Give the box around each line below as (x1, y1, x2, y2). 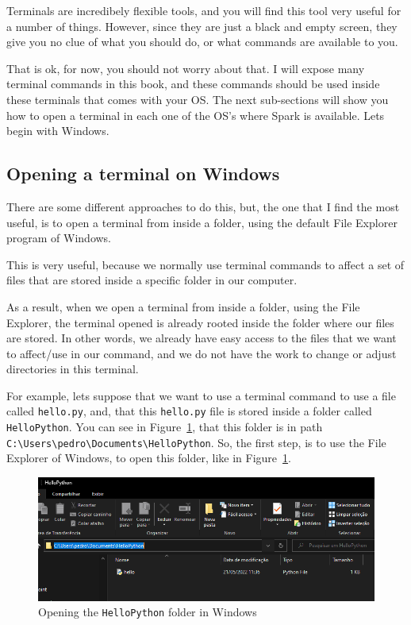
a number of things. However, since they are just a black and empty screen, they (6, 17, 398, 34)
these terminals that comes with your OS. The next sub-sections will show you (6, 91, 389, 107)
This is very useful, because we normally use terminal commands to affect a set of (6, 256, 405, 272)
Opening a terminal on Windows (6, 161, 280, 186)
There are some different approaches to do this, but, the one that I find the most (6, 198, 400, 214)
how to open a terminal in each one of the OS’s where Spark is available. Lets (6, 106, 385, 123)
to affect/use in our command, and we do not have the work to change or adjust (6, 345, 397, 361)
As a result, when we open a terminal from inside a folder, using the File (6, 298, 360, 314)
